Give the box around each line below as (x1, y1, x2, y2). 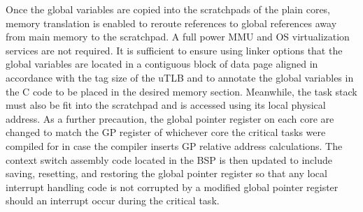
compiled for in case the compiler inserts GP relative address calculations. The (6, 138, 343, 153)
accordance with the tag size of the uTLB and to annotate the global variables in (6, 70, 354, 84)
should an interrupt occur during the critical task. (6, 193, 220, 208)
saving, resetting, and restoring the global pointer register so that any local (6, 166, 327, 181)
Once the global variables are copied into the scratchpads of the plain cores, (6, 2, 331, 16)
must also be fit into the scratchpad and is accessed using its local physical (6, 98, 326, 112)
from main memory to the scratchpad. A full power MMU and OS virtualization (6, 29, 350, 44)
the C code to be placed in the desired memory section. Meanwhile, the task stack (6, 84, 357, 98)
